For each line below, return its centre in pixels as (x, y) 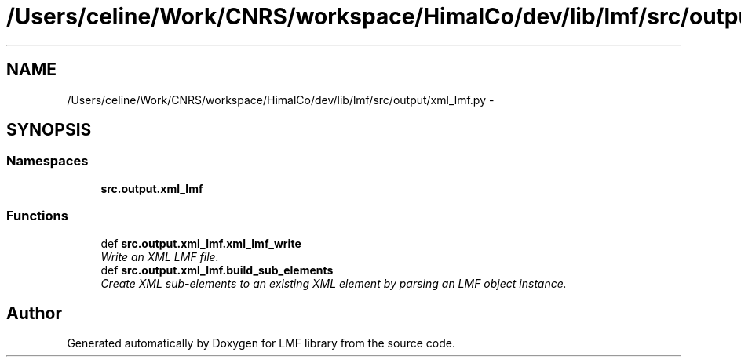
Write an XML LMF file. (160, 256)
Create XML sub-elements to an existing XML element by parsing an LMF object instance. (334, 283)
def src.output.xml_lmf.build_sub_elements (217, 270)
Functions (37, 216)
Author (34, 313)
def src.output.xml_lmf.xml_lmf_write (201, 243)
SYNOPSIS (49, 130)
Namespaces (47, 161)
